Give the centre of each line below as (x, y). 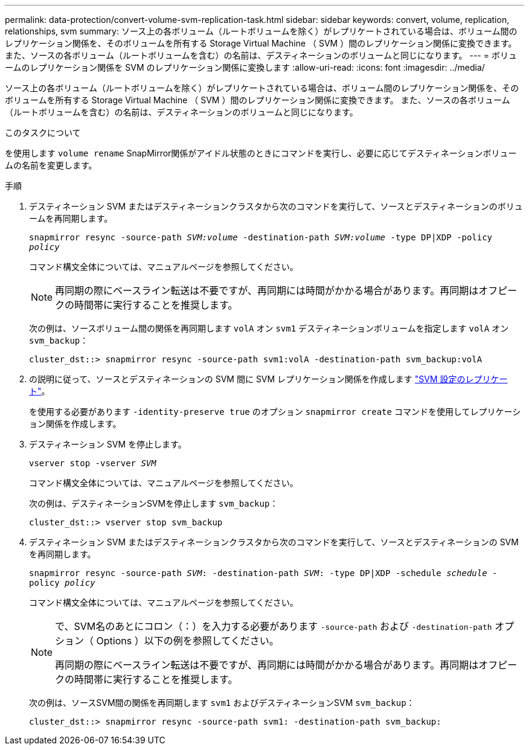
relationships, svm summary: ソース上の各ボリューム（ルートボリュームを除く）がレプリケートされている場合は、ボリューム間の (261, 31)
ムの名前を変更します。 (51, 165)
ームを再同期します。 (71, 218)
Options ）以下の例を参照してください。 (188, 641)
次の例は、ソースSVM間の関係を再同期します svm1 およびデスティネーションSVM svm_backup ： (222, 703)
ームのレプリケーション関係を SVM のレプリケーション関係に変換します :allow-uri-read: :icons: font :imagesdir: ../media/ (245, 67)
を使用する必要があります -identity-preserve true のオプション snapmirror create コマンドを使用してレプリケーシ (275, 412)
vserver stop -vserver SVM (93, 463)
